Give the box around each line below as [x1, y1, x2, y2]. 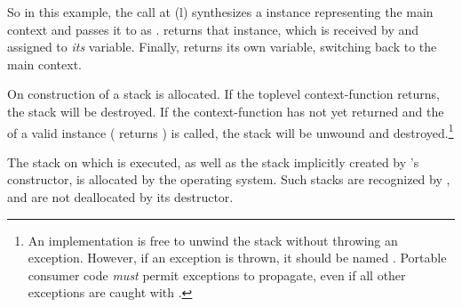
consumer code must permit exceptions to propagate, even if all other [28, 265, 406, 284]
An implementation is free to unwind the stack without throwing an [28, 230, 398, 249]
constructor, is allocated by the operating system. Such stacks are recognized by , [7, 170, 450, 189]
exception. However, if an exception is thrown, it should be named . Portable [28, 248, 447, 267]
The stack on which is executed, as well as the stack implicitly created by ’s [7, 152, 419, 171]
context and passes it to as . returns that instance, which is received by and [7, 20, 419, 38]
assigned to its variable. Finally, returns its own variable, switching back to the [7, 37, 437, 56]
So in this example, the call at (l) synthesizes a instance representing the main [7, 3, 434, 20]
